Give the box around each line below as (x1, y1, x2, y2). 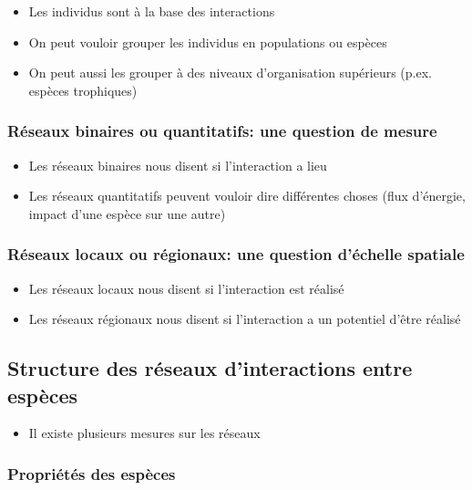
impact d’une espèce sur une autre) (28, 203, 226, 223)
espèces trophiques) (28, 80, 138, 99)
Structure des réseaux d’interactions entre (7, 354, 413, 382)
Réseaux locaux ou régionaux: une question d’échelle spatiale (7, 243, 465, 266)
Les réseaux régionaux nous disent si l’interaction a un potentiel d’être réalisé (28, 309, 461, 328)
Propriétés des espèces (7, 462, 176, 485)
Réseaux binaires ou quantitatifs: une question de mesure (7, 120, 437, 142)
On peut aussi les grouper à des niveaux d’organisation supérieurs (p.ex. (28, 63, 432, 82)
